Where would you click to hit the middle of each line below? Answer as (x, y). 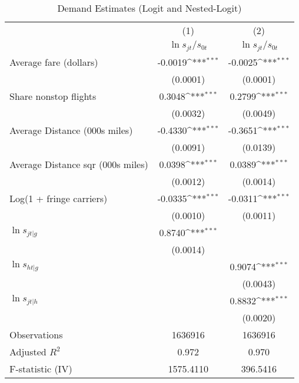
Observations (36, 334)
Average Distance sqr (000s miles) (79, 164)
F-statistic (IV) (41, 368)
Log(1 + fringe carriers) (59, 198)
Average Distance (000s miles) (71, 130)
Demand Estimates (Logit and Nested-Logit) (149, 8)
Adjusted (28, 351)
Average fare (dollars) (54, 62)
